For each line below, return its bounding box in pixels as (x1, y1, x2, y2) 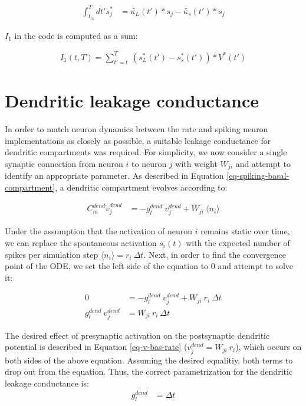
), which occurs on (235, 340, 302, 353)
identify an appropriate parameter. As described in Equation (5, 169, 224, 182)
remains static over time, (200, 225, 290, 237)
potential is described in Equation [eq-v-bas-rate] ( (5, 340, 187, 353)
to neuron (131, 157, 167, 169)
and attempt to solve (218, 260, 294, 272)
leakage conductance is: (5, 376, 89, 389)
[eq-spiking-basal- (226, 169, 289, 182)
